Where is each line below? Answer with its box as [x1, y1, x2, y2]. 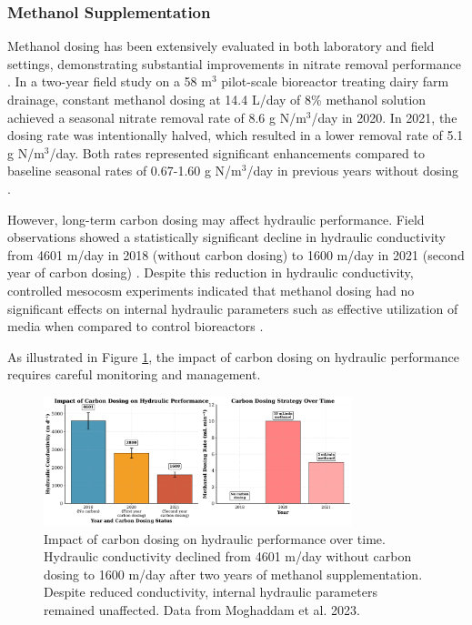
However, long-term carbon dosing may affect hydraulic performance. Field [7, 209, 425, 228]
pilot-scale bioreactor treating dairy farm [221, 72, 449, 91]
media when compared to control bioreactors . [7, 317, 264, 336]
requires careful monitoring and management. [7, 365, 261, 384]
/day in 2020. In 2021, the [311, 107, 457, 126]
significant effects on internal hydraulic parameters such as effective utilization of [7, 298, 458, 318]
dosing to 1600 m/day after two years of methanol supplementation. [44, 564, 423, 583]
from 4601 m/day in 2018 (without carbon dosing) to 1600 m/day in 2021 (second [7, 245, 465, 264]
